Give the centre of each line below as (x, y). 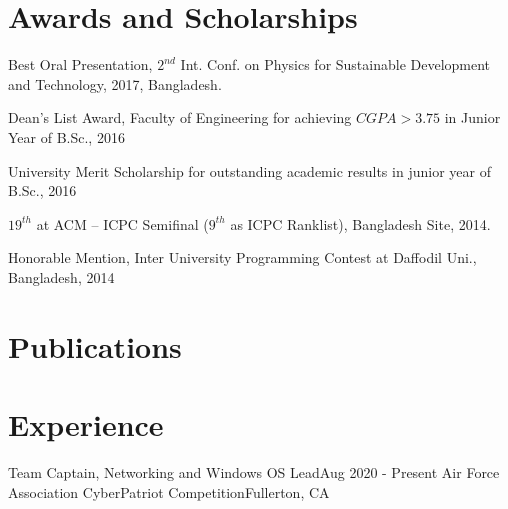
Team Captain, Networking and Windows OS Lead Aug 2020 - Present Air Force (254, 471)
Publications (95, 345)
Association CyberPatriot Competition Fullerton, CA (169, 491)
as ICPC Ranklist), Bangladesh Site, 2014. (360, 223)
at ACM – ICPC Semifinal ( (122, 223)
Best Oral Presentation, (80, 64)
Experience (86, 424)
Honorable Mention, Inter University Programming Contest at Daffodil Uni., (242, 257)
